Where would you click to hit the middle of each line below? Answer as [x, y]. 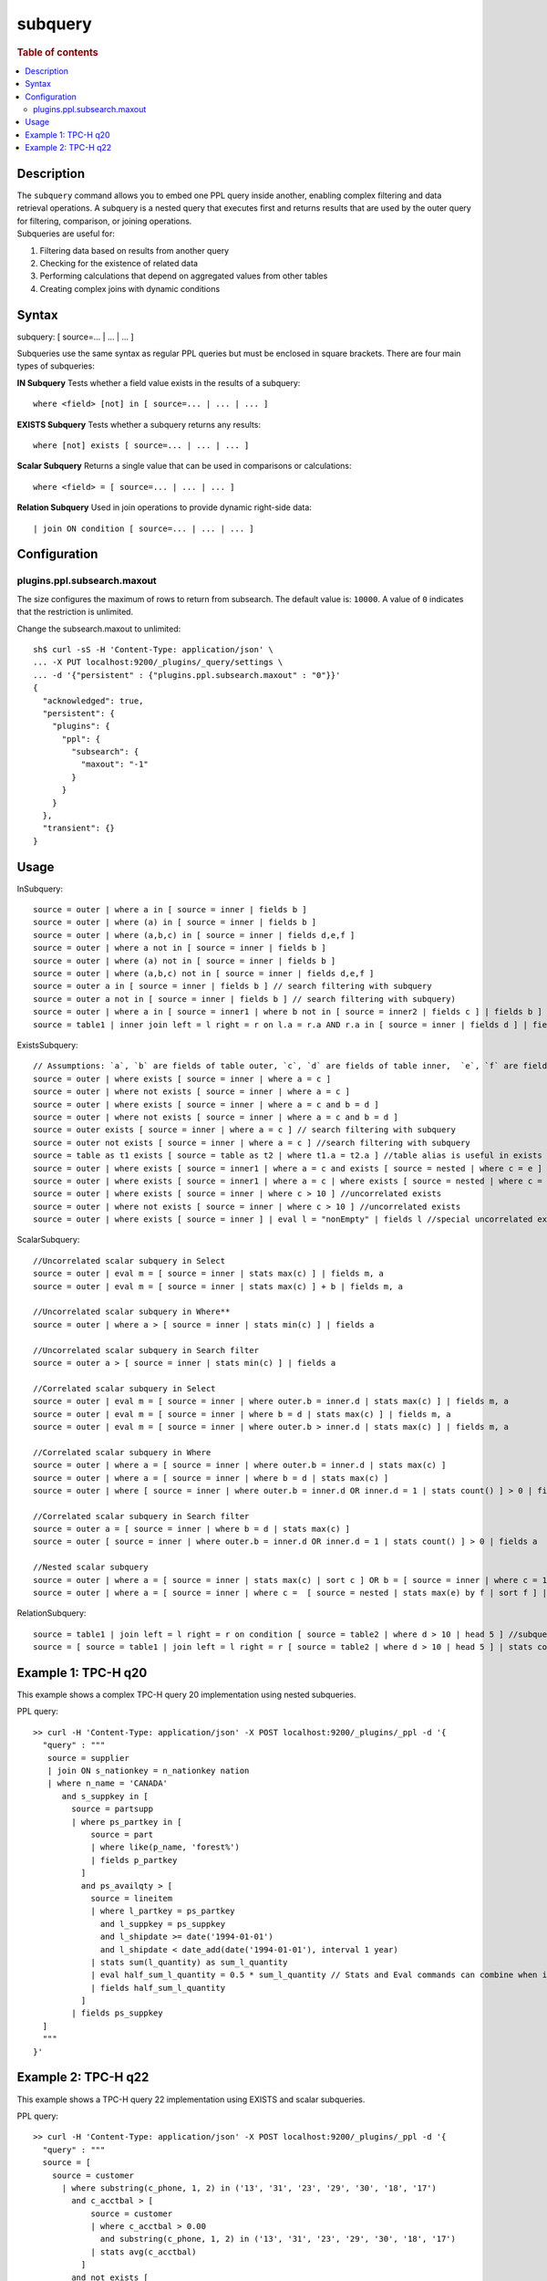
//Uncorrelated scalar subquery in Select [129, 1260]
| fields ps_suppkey [117, 2013]
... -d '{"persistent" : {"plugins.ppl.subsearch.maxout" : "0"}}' [187, 675]
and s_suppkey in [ [105, 1796]
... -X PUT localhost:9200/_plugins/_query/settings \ [158, 662]
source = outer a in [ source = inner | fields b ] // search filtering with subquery [232, 986]
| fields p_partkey [134, 1860]
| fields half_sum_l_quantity [158, 1988]
